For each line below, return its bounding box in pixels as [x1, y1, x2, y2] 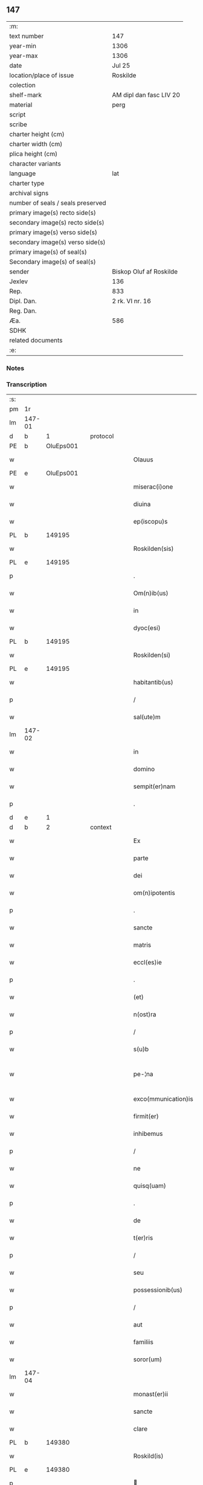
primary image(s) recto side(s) [9, 208, 97, 217]
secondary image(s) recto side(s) [9, 218, 105, 226]
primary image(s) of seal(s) [9, 248, 88, 256]
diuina [133, 500, 151, 508]
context [89, 823, 112, 832]
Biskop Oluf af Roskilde [112, 267, 178, 275]
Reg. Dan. [9, 306, 37, 315]
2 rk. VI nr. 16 [112, 297, 151, 305]
